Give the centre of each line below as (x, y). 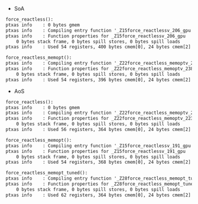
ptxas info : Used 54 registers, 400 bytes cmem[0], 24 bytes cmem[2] (98, 47)
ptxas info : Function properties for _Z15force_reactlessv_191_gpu (95, 151)
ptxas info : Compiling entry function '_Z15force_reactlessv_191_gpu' (100, 146)
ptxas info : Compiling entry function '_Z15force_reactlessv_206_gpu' (100, 30)
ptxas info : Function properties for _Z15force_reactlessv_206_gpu (95, 36)
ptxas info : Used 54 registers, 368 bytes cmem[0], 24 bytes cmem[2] (98, 162)
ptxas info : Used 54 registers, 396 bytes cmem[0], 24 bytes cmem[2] (98, 79)
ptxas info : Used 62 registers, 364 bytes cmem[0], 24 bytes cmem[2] (98, 195)
